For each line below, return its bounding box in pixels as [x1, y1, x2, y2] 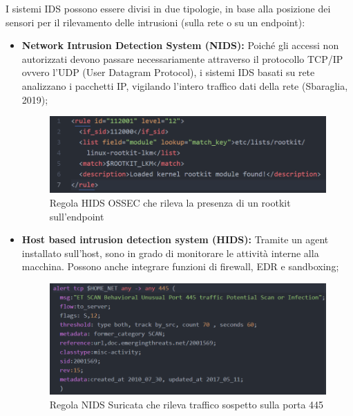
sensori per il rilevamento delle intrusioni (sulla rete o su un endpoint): [6, 15, 305, 29]
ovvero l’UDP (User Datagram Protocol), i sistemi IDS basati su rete [21, 65, 315, 79]
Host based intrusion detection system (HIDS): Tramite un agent [21, 232, 329, 247]
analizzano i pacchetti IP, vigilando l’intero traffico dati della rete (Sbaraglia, [21, 78, 348, 93]
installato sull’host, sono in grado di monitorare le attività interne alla [21, 245, 319, 260]
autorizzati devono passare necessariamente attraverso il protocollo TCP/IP [21, 51, 343, 66]
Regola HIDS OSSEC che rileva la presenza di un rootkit [49, 196, 291, 210]
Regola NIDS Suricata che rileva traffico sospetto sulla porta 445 [49, 397, 324, 411]
